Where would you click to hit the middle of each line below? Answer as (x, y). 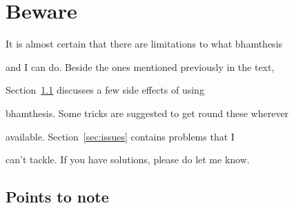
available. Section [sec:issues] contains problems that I (120, 136)
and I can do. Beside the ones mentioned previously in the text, (140, 66)
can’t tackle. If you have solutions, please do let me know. (128, 159)
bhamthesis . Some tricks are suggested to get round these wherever (147, 113)
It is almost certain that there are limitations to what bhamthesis (144, 44)
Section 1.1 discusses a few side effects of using (105, 90)
